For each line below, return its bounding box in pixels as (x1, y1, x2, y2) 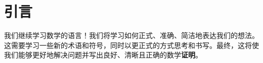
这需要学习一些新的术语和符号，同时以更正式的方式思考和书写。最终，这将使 (4, 39, 259, 50)
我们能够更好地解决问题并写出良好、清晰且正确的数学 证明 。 (4, 49, 202, 60)
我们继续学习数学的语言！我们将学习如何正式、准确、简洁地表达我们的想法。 (4, 30, 259, 40)
